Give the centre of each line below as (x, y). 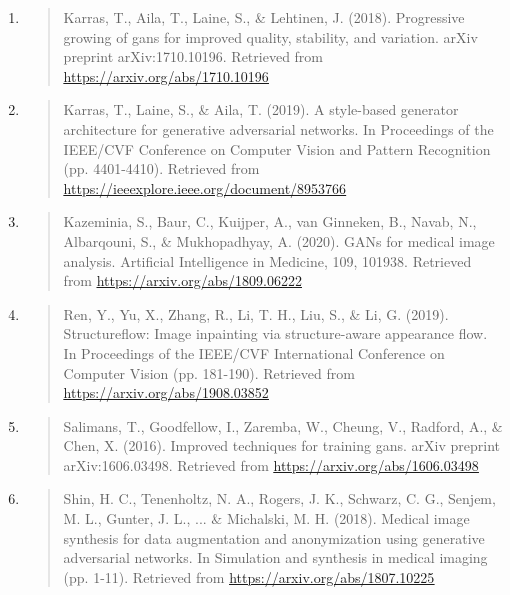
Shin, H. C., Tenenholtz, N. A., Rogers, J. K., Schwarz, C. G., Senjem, (279, 498)
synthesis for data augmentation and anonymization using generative (274, 537)
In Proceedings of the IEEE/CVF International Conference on (254, 352)
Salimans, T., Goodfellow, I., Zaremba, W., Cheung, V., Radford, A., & (283, 425)
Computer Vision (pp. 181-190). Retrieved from (209, 372)
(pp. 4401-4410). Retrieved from (161, 168)
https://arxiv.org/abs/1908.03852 (166, 392)
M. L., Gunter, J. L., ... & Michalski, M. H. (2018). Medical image (266, 518)
